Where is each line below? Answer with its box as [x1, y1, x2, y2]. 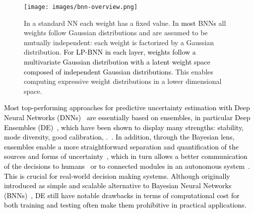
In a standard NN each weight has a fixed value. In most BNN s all [24, 17, 226, 28]
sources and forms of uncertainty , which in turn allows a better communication [4, 151, 248, 161]
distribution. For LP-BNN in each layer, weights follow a [24, 47, 196, 57]
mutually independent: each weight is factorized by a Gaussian [24, 37, 214, 47]
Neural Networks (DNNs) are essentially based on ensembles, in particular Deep [4, 112, 251, 122]
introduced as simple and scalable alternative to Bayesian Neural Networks [4, 180, 232, 191]
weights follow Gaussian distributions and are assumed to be [24, 27, 208, 38]
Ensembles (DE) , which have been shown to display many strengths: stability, [4, 122, 244, 132]
